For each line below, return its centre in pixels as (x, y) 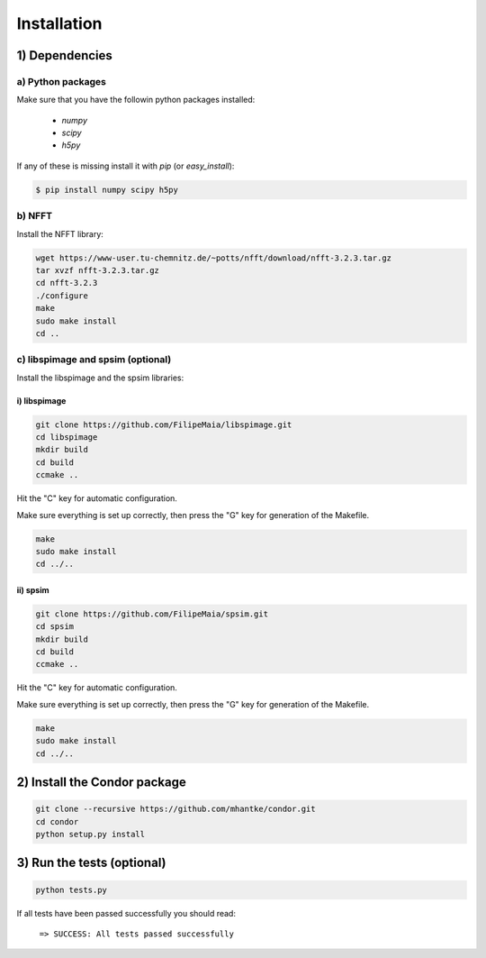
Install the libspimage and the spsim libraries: (100, 378)
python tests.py (72, 890)
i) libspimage (41, 400)
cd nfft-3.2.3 (67, 283)
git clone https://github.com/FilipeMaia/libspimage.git (164, 424)
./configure (62, 296)
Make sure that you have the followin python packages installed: (136, 100)
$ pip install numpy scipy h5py (107, 190)
